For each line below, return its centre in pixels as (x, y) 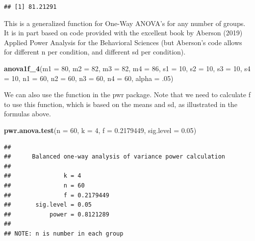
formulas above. (27, 114)
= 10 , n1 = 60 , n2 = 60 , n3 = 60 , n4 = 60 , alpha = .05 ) (89, 78)
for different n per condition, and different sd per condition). (95, 52)
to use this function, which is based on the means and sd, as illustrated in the (121, 104)
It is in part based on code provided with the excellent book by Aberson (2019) (123, 33)
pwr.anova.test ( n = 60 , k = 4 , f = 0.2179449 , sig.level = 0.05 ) (100, 130)
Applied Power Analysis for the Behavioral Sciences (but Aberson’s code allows (123, 42)
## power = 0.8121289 (57, 214)
